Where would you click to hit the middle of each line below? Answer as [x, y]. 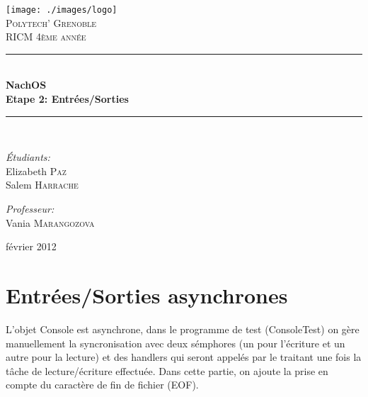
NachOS [26, 85]
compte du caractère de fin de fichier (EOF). [102, 385]
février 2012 [31, 246]
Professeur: [30, 208]
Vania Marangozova [50, 222]
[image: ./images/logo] [62, 10]
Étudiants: [28, 157]
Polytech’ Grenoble [51, 22]
